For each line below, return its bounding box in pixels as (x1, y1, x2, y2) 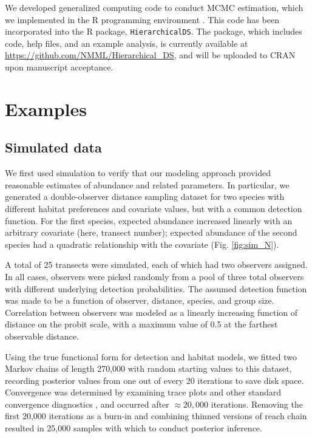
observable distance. (5, 329, 79, 342)
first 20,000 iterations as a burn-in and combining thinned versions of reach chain (5, 409, 307, 422)
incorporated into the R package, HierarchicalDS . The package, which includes (5, 25, 302, 38)
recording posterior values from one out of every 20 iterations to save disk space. (5, 374, 304, 386)
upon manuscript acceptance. (5, 61, 114, 74)
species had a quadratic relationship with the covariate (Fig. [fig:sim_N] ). (5, 238, 279, 250)
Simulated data (5, 138, 102, 157)
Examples (5, 96, 87, 121)
